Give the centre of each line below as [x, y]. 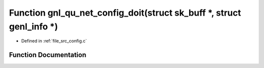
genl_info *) [33, 26]
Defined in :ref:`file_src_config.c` [54, 41]
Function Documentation [48, 55]
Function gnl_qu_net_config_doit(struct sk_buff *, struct [125, 13]
